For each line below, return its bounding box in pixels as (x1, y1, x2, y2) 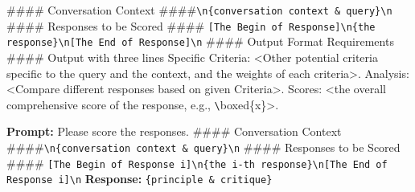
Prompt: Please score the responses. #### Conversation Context (6, 123, 342, 140)
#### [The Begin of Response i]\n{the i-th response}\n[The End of (6, 154, 388, 171)
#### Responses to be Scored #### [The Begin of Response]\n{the (6, 17, 376, 34)
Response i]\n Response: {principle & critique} (6, 170, 273, 187)
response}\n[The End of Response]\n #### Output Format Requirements (6, 33, 394, 50)
